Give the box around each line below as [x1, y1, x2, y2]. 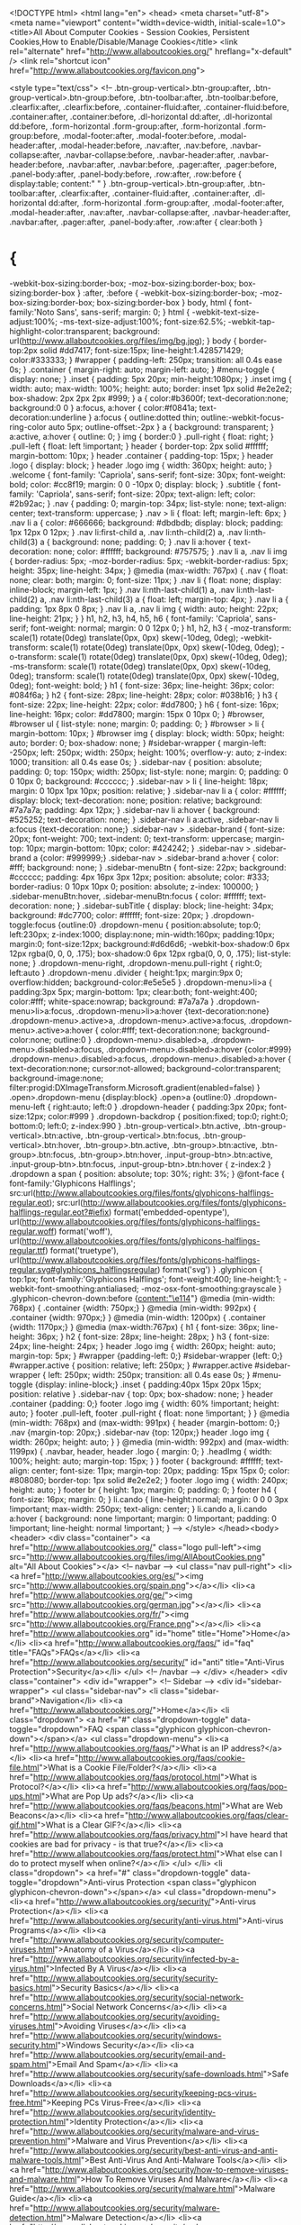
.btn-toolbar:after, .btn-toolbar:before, [137, 92, 279, 103]
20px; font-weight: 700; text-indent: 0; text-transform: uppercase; [9, 833, 254, 843]
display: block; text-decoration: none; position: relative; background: [9, 795, 262, 806]
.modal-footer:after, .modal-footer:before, [61, 131, 217, 141]
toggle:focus [9, 919, 57, 930]
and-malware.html [9, 2174, 77, 2184]
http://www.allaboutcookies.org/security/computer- [32, 1934, 225, 1945]
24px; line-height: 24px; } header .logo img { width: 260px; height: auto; [9, 1340, 276, 1351]
